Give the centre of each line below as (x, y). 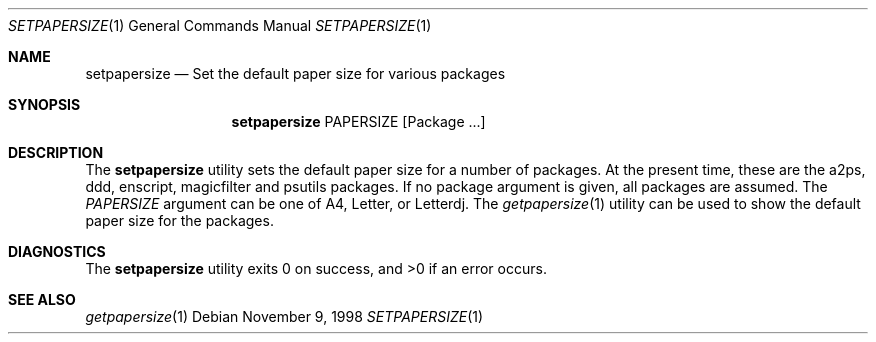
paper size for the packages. (179, 220)
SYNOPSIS (44, 104)
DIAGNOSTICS (57, 251)
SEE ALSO (42, 299)
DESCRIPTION (56, 152)
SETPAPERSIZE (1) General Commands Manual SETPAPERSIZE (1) (220, 25)
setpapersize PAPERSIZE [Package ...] (358, 121)
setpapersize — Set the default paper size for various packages (295, 73)
